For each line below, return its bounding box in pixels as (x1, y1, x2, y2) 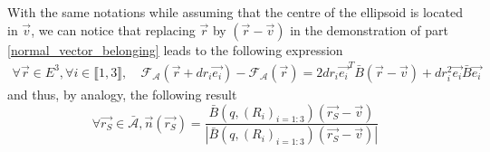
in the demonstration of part (290, 20, 448, 39)
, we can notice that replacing (31, 20, 196, 39)
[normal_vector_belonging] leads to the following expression (7, 40, 343, 59)
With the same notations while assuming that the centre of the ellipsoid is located (7, 3, 463, 21)
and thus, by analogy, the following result (7, 84, 237, 103)
